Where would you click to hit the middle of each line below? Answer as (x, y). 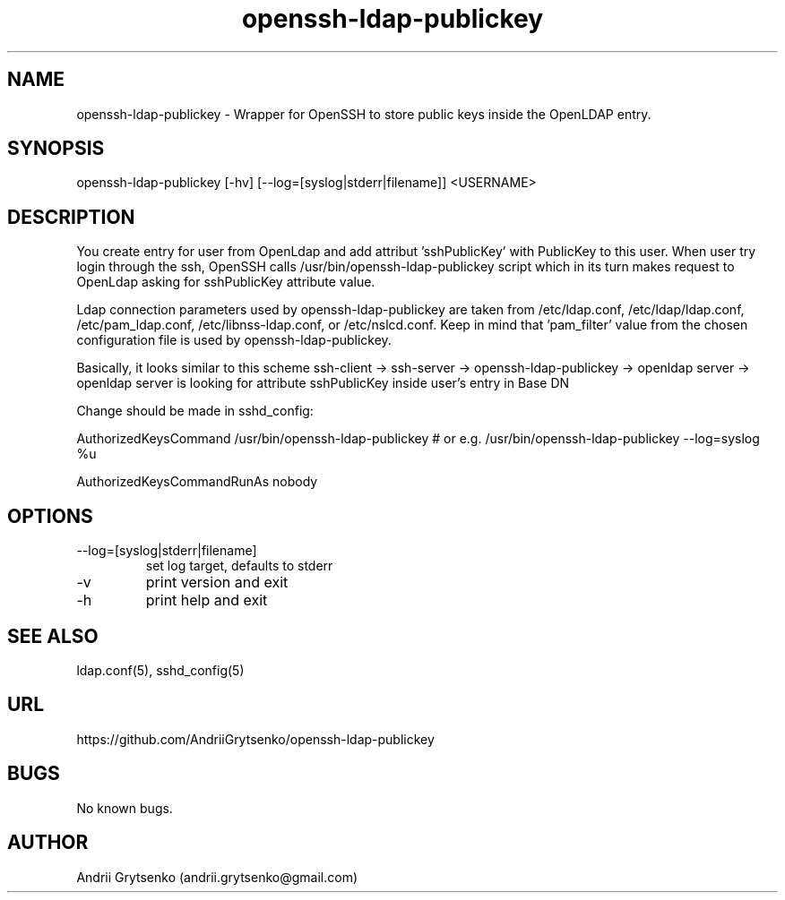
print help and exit (207, 600)
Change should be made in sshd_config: (195, 411)
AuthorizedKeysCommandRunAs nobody (197, 482)
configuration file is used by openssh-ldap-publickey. (234, 340)
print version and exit (217, 583)
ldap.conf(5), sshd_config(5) (160, 670)
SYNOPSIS (56, 149)
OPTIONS (50, 516)
